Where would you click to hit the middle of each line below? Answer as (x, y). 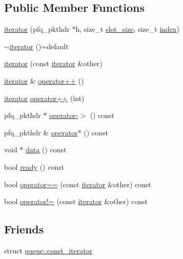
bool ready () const (34, 166)
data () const (46, 150)
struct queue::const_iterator (48, 250)
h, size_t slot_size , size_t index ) (127, 29)
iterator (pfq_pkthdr (37, 29)
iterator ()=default (39, 46)
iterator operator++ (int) (44, 98)
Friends (24, 229)
